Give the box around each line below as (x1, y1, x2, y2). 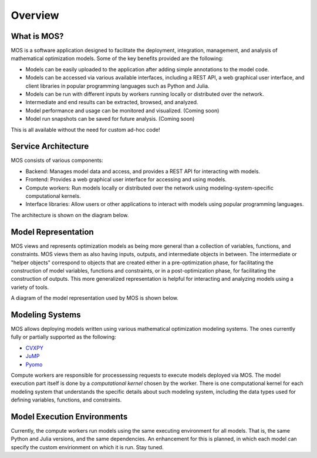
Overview (11, 9, 59, 22)
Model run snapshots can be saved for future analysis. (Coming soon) (25, 115, 195, 122)
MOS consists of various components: (11, 157, 104, 164)
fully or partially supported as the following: (11, 333, 117, 341)
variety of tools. (11, 283, 49, 291)
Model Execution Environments (11, 411, 128, 422)
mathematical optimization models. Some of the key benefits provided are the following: (11, 55, 224, 62)
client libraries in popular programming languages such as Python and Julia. (25, 82, 210, 89)
